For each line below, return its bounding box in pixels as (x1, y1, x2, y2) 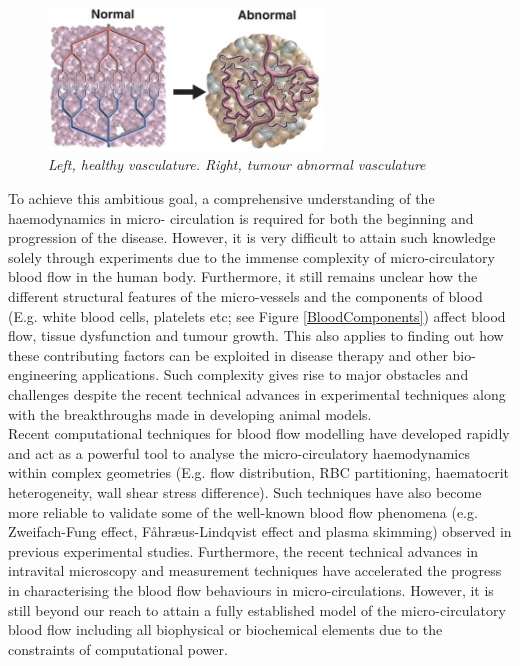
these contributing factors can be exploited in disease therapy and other (8, 344, 448, 365)
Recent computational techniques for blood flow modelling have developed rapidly (8, 423, 510, 444)
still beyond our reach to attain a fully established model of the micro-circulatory (8, 599, 506, 620)
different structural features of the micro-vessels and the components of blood (8, 286, 483, 307)
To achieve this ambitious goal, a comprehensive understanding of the (8, 188, 435, 209)
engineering (8, 364, 78, 385)
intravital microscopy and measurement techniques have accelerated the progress (8, 560, 502, 581)
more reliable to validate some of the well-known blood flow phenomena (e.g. (8, 501, 478, 522)
